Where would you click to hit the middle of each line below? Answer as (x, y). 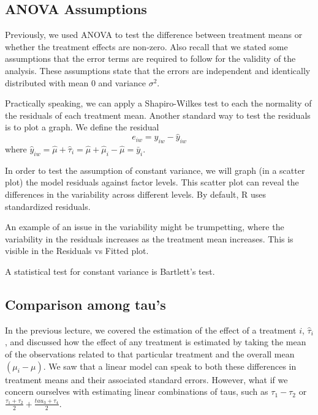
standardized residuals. (48, 206)
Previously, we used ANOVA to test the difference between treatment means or (154, 35)
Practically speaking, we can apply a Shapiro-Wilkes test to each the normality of (158, 103)
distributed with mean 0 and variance (76, 82)
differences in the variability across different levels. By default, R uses (136, 194)
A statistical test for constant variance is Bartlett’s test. (110, 271)
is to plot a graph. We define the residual (82, 127)
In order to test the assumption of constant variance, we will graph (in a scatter (155, 170)
